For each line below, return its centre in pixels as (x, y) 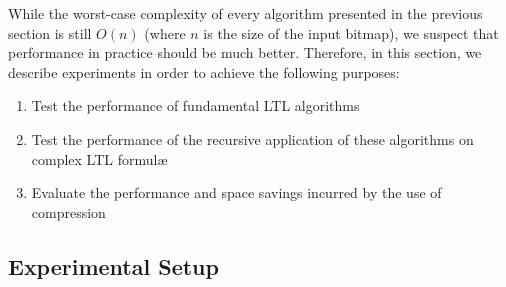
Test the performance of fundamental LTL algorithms (195, 105)
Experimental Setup (113, 265)
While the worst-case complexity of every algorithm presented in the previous (245, 13)
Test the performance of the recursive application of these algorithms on (252, 138)
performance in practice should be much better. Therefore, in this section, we (245, 52)
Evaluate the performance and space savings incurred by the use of (236, 192)
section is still (50, 32)
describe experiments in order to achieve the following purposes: (204, 71)
